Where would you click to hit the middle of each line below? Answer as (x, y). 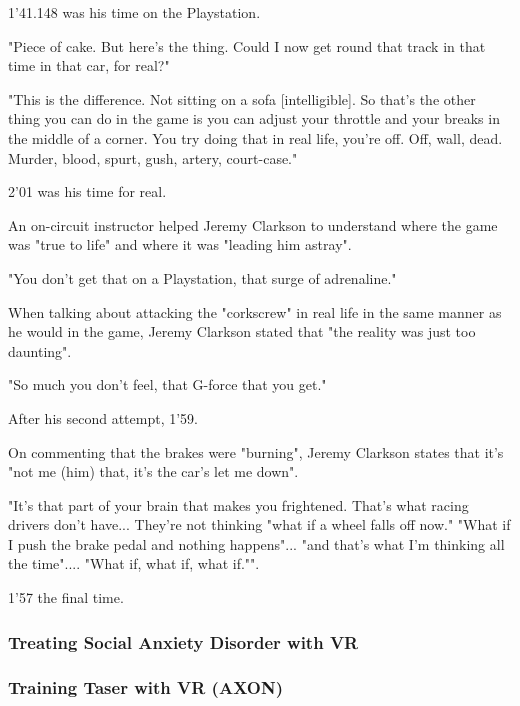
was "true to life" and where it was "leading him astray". (180, 244)
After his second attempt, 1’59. (103, 417)
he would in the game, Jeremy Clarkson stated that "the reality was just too (242, 331)
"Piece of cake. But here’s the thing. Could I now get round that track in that (247, 45)
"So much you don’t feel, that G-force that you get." (167, 384)
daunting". (40, 350)
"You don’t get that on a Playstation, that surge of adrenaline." (202, 277)
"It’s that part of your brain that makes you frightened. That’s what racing (238, 504)
